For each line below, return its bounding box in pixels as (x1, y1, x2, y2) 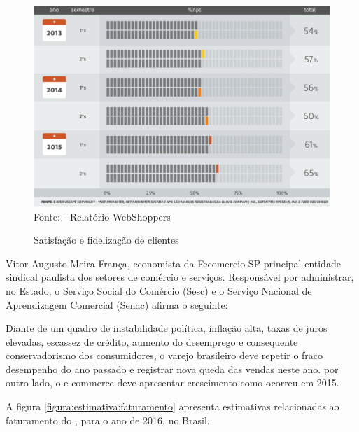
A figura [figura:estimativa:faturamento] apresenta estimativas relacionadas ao (6, 399, 339, 414)
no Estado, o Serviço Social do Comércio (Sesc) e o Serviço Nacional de (6, 283, 312, 298)
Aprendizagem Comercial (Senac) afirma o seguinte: (6, 297, 228, 312)
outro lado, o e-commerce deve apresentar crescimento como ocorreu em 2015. (6, 375, 339, 390)
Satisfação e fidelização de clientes (34, 232, 179, 247)
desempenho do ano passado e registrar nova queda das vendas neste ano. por (6, 361, 339, 376)
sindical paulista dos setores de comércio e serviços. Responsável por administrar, (6, 270, 354, 284)
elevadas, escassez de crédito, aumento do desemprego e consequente (6, 334, 298, 349)
